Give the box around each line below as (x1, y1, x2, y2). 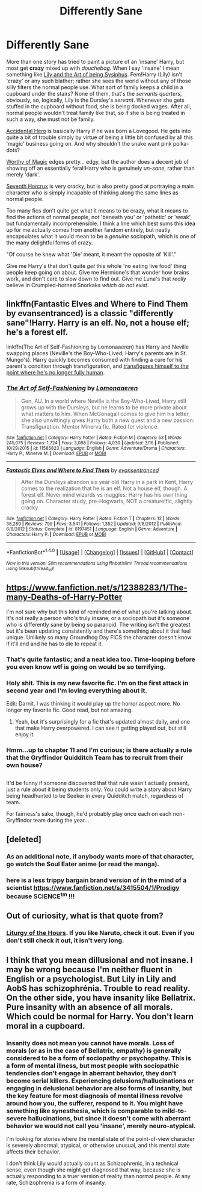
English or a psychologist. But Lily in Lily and (6, 973, 176, 984)
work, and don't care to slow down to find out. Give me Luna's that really (6, 275, 186, 282)
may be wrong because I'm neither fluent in (6, 964, 173, 975)
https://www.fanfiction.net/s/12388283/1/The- (6, 583, 188, 593)
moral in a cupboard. (6, 1020, 85, 1031)
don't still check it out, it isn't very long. (6, 936, 124, 945)
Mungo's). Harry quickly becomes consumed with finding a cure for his (6, 356, 183, 363)
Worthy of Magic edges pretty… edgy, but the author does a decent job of (6, 158, 189, 165)
